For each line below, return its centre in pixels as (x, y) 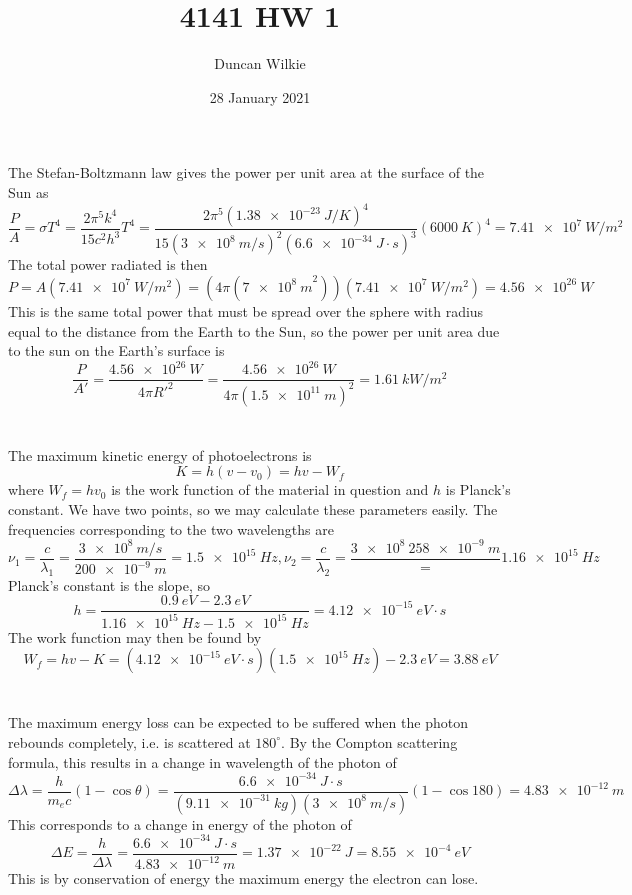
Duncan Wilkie (260, 63)
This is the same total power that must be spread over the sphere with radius (246, 310)
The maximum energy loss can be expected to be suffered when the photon (238, 722)
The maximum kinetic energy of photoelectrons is (160, 454)
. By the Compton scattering (369, 741)
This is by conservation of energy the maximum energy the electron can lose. (243, 878)
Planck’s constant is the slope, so (109, 584)
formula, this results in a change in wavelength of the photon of (202, 761)
